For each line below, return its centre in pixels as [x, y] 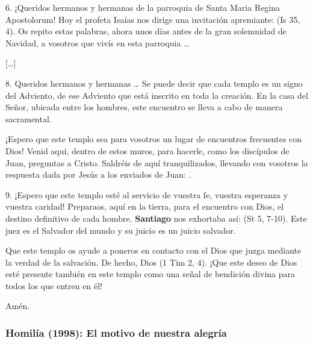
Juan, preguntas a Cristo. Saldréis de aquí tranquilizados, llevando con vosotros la [157, 162]
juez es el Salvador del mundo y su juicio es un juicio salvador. [121, 230]
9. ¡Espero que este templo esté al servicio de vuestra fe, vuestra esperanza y [147, 194]
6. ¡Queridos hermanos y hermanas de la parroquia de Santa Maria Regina [143, 7]
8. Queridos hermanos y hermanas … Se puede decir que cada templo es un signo [154, 83]
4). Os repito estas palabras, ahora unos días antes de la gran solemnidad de [146, 31]
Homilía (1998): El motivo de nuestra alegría [116, 332]
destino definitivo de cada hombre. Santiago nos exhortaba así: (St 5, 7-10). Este [156, 218]
